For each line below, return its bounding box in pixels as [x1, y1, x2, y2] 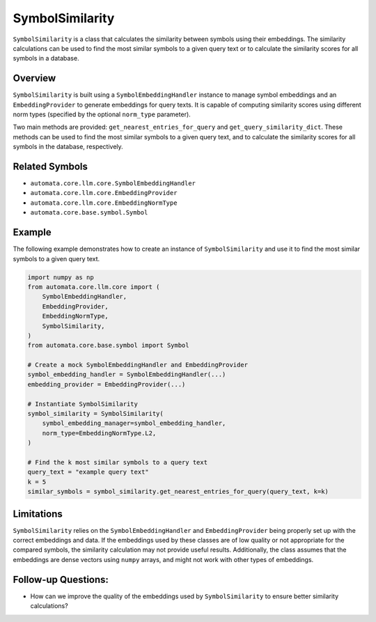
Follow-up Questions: [13, 573, 109, 585]
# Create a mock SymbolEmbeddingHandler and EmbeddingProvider [27, 361, 249, 369]
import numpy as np [27, 273, 94, 281]
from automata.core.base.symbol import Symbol [27, 341, 189, 350]
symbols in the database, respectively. [13, 143, 123, 151]
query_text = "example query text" [27, 468, 149, 476]
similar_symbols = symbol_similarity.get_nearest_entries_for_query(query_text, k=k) [27, 488, 329, 496]
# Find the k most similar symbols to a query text [27, 458, 208, 466]
